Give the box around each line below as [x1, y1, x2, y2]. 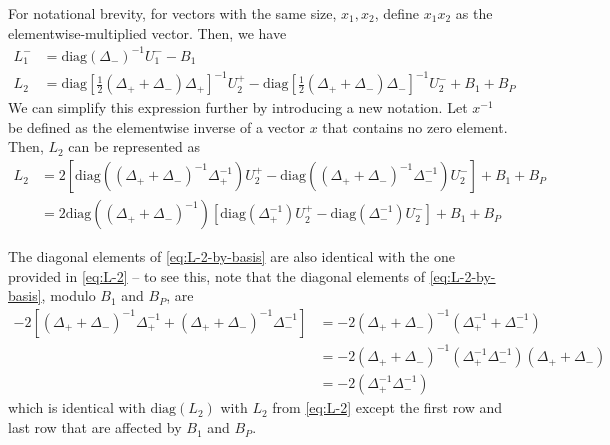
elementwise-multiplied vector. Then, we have [8, 22, 287, 43]
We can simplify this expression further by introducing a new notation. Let [8, 97, 468, 118]
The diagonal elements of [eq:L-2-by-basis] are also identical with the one [8, 246, 455, 267]
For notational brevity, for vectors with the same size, [8, 3, 337, 23]
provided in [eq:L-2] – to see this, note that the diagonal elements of [8, 265, 425, 286]
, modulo [41, 285, 96, 306]
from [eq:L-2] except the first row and [272, 397, 503, 418]
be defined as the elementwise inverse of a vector [8, 116, 305, 137]
